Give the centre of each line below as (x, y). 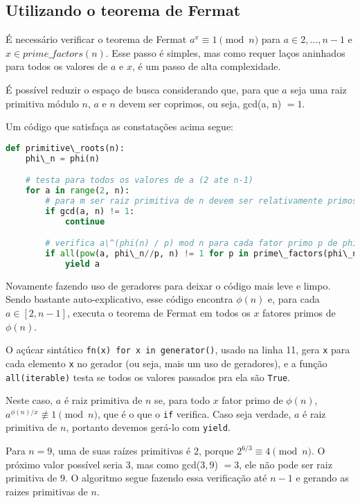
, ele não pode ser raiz (286, 464)
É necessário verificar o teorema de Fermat (96, 39)
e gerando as (322, 478)
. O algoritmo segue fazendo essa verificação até (166, 478)
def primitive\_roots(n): (65, 148)
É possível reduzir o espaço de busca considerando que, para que (142, 89)
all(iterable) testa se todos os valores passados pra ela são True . (148, 377)
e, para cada (294, 299)
